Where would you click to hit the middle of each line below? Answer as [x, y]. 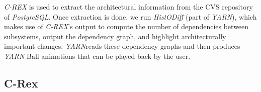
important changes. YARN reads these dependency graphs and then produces [122, 46]
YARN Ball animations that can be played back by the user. [97, 56]
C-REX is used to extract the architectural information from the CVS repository [128, 7]
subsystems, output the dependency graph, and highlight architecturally [115, 36]
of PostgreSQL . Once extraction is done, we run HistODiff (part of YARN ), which [130, 16]
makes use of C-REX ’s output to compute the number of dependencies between [126, 26]
